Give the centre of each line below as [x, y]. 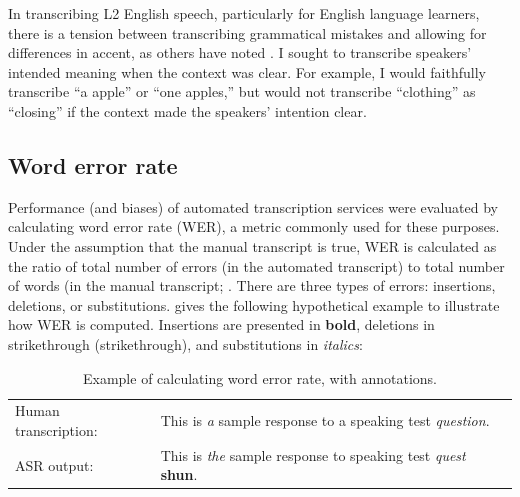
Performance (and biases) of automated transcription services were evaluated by [253, 206]
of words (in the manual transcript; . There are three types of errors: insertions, [252, 285]
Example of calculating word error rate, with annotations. [259, 377]
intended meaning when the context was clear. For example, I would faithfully [247, 71]
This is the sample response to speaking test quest [313, 454]
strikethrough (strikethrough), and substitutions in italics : [185, 343]
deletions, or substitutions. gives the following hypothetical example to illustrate [254, 304]
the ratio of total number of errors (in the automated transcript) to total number [256, 265]
